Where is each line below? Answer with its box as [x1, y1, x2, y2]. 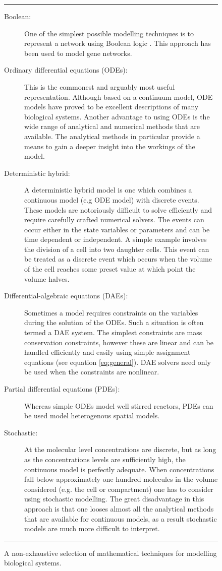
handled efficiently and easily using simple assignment [24, 347, 191, 357]
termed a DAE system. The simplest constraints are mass [24, 327, 202, 338]
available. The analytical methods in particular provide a [24, 131, 200, 141]
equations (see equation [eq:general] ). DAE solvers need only [24, 356, 211, 367]
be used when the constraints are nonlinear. [24, 366, 159, 377]
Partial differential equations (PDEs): [4, 384, 120, 394]
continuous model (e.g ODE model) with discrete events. [24, 194, 199, 205]
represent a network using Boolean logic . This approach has [24, 38, 211, 48]
